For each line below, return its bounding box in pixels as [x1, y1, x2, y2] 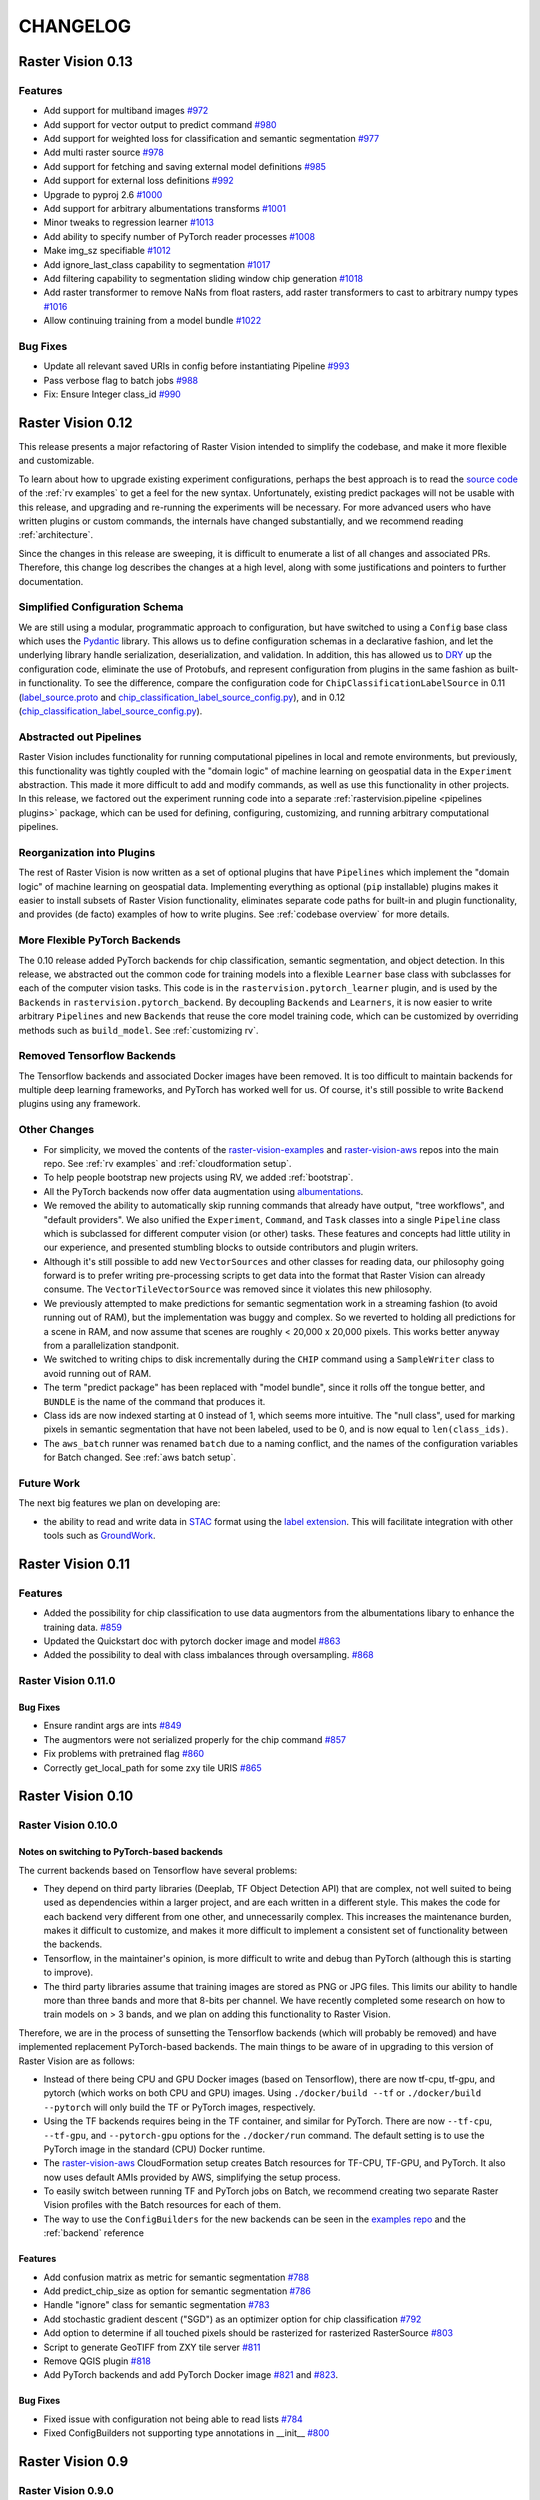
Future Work [18, 1476, 80, 1490]
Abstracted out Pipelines [18, 730, 142, 744]
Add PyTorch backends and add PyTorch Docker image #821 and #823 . [43, 2369, 339, 2381]
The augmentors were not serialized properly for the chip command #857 [43, 1733, 347, 1745]
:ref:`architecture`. [18, 529, 94, 541]
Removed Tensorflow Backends [18, 1049, 177, 1063]
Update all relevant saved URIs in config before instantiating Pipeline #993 [43, 360, 350, 372]
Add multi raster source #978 [43, 146, 164, 159]
